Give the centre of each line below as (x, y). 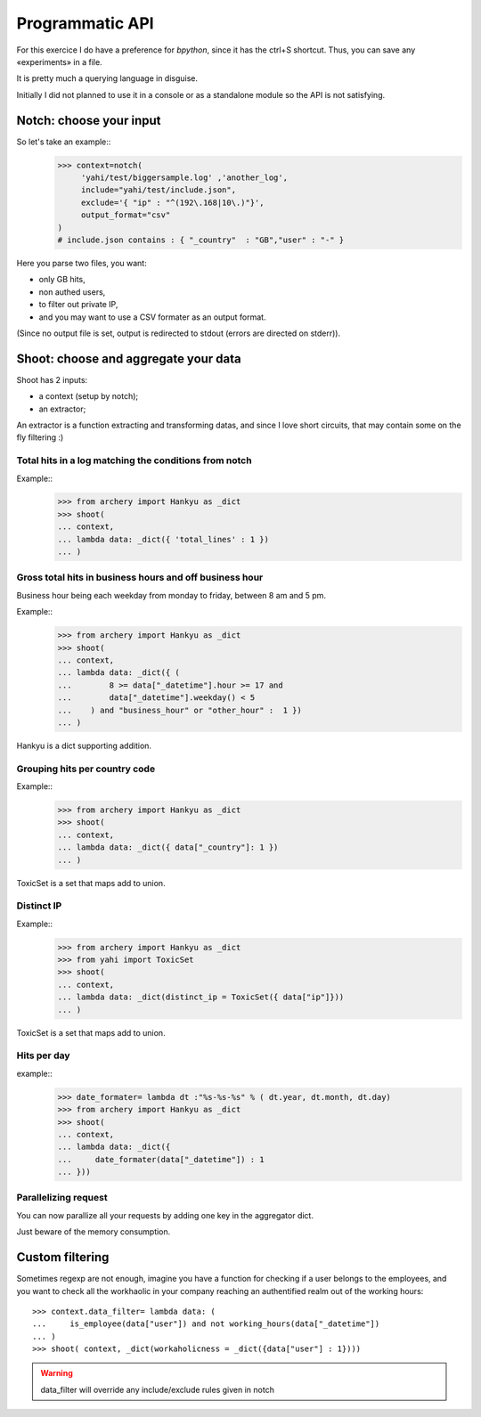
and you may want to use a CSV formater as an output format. (152, 317)
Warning (57, 1373)
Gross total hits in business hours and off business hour (140, 577)
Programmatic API (86, 23)
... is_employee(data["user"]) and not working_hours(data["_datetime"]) (206, 1324)
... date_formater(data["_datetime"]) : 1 (161, 1159)
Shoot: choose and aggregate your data (129, 358)
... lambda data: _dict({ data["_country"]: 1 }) (168, 847)
